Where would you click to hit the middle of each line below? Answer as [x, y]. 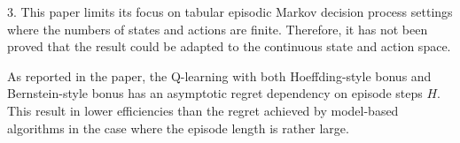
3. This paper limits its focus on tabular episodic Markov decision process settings [230, 11]
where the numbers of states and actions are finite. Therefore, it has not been [218, 29]
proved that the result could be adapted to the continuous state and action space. [229, 46]
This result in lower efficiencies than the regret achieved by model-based [203, 110]
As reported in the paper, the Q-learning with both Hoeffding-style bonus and [219, 75]
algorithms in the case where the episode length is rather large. [178, 128]
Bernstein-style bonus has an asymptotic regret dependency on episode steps [215, 93]
